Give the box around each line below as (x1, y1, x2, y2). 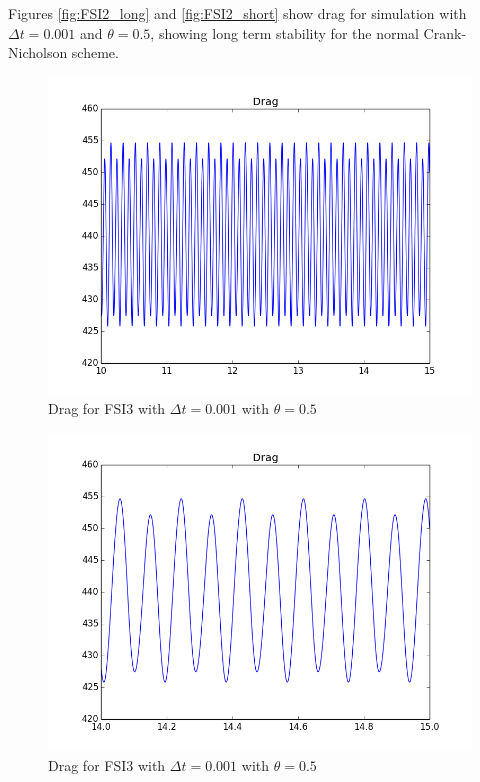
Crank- (423, 22, 467, 43)
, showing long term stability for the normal (150, 22, 419, 43)
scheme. (71, 42, 119, 63)
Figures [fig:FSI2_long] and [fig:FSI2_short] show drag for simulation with (8, 3, 467, 23)
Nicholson (8, 42, 68, 63)
